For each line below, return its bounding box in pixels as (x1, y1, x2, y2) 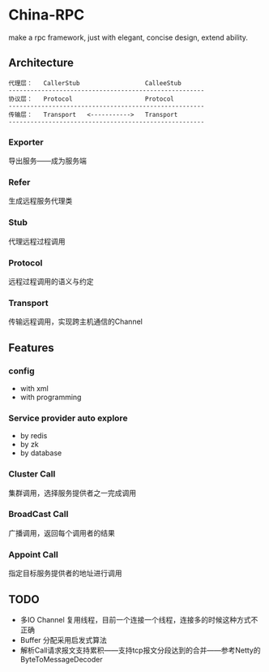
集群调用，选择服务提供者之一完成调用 (8, 488, 136, 498)
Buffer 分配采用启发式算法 (19, 635, 108, 644)
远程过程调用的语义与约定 (8, 276, 94, 286)
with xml (19, 383, 49, 393)
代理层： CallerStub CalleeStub (8, 79, 182, 87)
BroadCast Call (8, 509, 69, 520)
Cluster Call (8, 468, 56, 480)
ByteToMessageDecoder (19, 654, 103, 664)
